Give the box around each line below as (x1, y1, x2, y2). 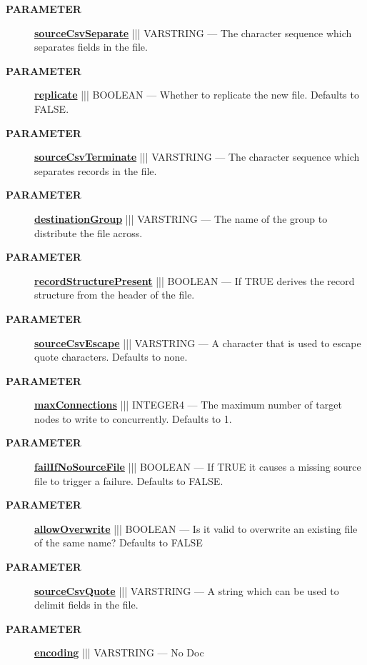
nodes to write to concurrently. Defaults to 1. (34, 411, 232, 426)
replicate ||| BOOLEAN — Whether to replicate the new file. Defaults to (34, 87, 359, 102)
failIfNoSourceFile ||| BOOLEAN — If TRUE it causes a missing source (34, 459, 361, 474)
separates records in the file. (34, 163, 157, 178)
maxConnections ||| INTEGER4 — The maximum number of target (34, 397, 342, 412)
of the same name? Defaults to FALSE (34, 535, 203, 550)
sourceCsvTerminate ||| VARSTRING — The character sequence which (34, 149, 360, 164)
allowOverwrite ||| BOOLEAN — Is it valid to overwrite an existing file (34, 521, 358, 536)
